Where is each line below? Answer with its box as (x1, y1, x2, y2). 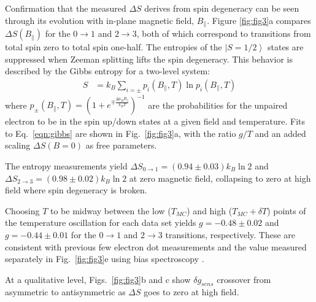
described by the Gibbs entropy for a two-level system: (5, 64, 210, 77)
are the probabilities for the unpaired (148, 98, 288, 111)
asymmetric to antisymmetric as (5, 285, 126, 298)
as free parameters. (85, 139, 157, 152)
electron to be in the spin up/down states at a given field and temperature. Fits (5, 115, 306, 128)
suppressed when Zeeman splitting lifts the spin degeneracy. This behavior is (5, 52, 293, 65)
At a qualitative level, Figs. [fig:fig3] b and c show (5, 273, 191, 285)
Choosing (5, 204, 40, 217)
